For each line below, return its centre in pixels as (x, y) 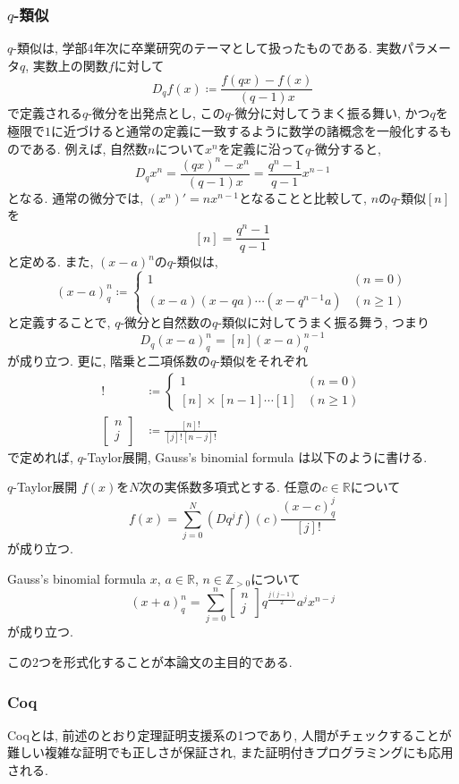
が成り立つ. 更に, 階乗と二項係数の (109, 361)
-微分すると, (346, 148)
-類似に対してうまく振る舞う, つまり (324, 322)
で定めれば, (40, 456)
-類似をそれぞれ (262, 361)
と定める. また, (51, 261)
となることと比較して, (302, 197)
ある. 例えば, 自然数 (89, 148)
